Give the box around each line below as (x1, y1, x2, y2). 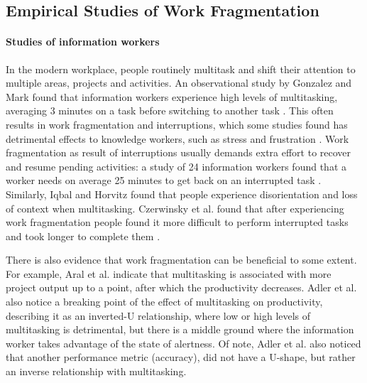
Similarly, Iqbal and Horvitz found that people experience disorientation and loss (6, 186, 358, 201)
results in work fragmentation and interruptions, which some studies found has (6, 117, 348, 131)
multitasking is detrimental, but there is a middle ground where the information (6, 322, 354, 337)
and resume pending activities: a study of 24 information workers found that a (6, 158, 347, 173)
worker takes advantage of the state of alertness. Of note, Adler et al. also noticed (6, 335, 361, 350)
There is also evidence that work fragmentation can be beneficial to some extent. (6, 252, 357, 267)
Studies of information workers (6, 34, 160, 49)
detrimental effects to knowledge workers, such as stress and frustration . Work (6, 131, 349, 146)
